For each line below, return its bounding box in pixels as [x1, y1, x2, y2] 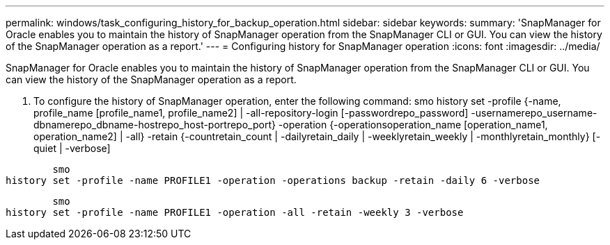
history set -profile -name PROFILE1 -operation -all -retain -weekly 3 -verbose [6, 207, 464, 218]
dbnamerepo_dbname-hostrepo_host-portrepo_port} [33, 119, 276, 130]
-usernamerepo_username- [471, 107, 597, 119]
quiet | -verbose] [33, 142, 111, 154]
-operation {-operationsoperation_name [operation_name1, [278, 119, 548, 130]
